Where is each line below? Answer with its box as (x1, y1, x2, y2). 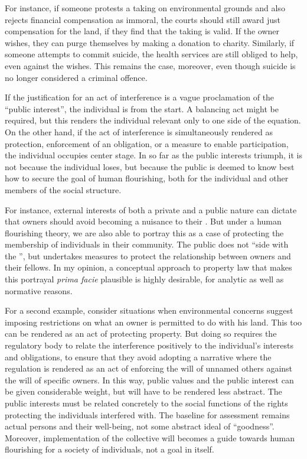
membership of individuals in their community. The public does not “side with (5, 238, 289, 250)
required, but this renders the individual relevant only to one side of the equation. (5, 114, 301, 126)
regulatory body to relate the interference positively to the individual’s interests (5, 339, 294, 351)
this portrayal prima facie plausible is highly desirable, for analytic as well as (5, 273, 284, 285)
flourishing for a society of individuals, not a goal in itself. (5, 443, 214, 455)
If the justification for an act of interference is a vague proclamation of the (5, 91, 275, 103)
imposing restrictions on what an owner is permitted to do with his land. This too (5, 315, 302, 328)
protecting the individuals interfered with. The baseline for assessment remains (5, 408, 290, 421)
